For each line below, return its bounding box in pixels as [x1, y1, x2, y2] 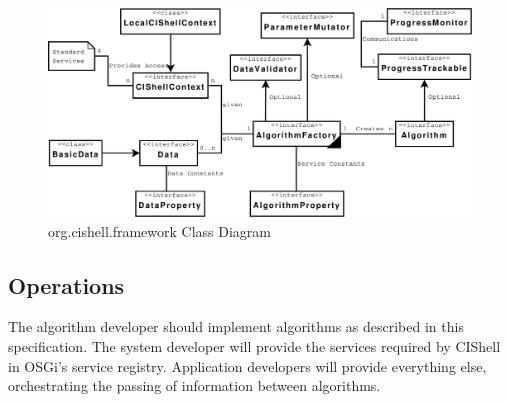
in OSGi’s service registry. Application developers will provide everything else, [8, 355, 487, 376]
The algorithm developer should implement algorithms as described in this [8, 316, 464, 337]
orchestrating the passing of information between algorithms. [8, 375, 381, 396]
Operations [8, 269, 125, 300]
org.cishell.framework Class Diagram [48, 220, 272, 241]
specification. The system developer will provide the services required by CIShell [8, 336, 501, 357]
